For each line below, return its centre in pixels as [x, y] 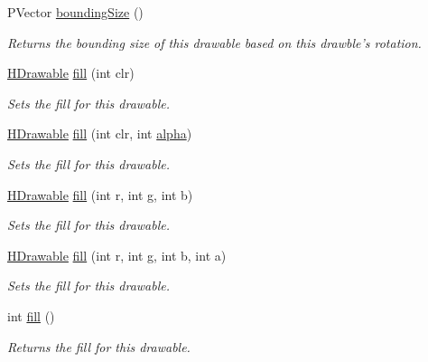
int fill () [31, 315]
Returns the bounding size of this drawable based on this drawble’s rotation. [214, 42]
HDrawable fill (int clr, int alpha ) [100, 133]
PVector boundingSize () [75, 12]
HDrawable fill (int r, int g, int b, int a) [117, 255]
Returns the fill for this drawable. [99, 346]
